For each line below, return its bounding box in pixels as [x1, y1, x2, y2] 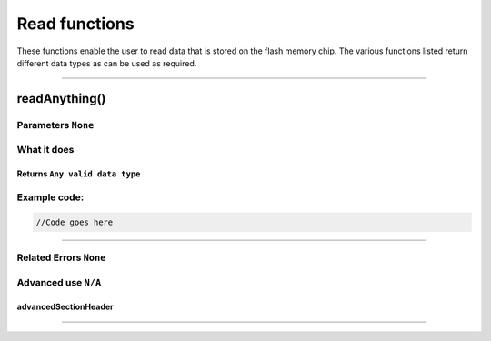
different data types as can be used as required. [16, 57, 197, 68]
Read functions [16, 14, 135, 34]
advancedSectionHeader [16, 301, 114, 313]
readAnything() [16, 91, 106, 106]
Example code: [16, 191, 85, 204]
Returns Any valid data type [16, 168, 141, 179]
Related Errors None [16, 251, 106, 264]
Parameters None [16, 118, 95, 131]
